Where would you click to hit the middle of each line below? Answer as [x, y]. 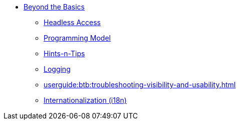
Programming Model [77, 38]
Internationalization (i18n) [85, 100]
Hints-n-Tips [64, 53]
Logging [57, 69]
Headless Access [72, 22]
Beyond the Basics [54, 7]
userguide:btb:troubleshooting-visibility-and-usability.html [140, 85]
